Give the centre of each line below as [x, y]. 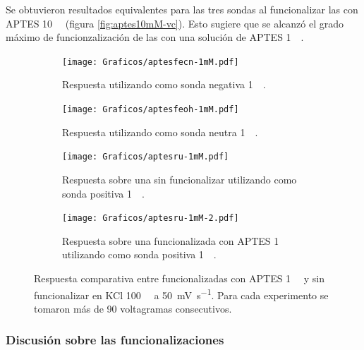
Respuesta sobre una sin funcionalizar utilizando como [180, 179]
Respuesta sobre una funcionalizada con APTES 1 [171, 240]
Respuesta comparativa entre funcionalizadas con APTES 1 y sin [180, 278]
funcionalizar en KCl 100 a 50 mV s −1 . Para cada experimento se [181, 294]
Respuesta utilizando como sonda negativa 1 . [164, 84]
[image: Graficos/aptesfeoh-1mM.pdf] [151, 110]
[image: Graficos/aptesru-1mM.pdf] [146, 157]
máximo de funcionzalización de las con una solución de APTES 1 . [155, 37]
